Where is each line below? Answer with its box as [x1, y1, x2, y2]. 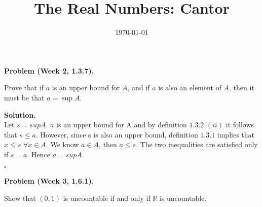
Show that [4, 193, 36, 203]
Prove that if [4, 82, 44, 93]
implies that [217, 129, 255, 140]
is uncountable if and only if [63, 193, 151, 203]
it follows [226, 119, 254, 130]
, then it [229, 82, 254, 93]
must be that [4, 92, 45, 102]
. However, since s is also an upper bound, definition [35, 129, 198, 140]
